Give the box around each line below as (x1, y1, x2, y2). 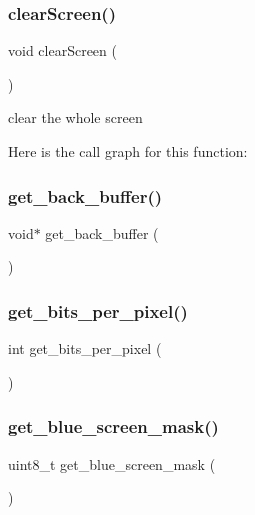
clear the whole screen (8, 107, 143, 128)
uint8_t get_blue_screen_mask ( (8, 453, 216, 474)
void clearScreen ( (8, 40, 117, 61)
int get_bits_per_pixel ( (8, 338, 162, 359)
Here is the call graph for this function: (8, 141, 248, 161)
